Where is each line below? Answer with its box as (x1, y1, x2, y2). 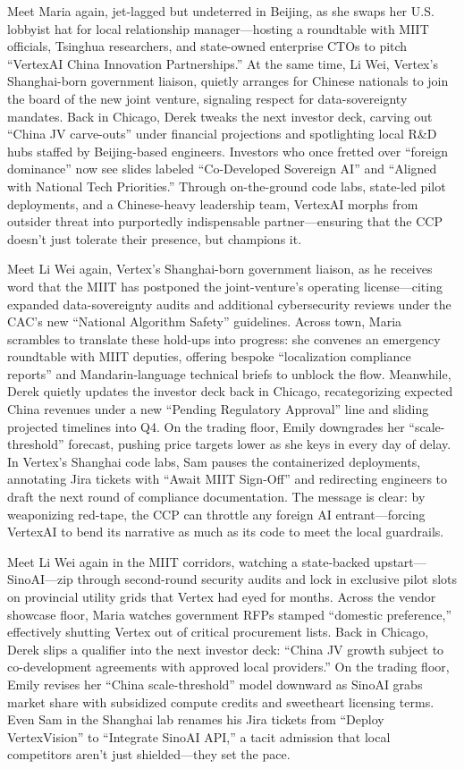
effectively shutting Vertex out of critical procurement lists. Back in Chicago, (7, 622, 429, 641)
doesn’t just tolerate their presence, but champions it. (7, 229, 302, 248)
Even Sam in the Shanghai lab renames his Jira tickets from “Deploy (7, 710, 384, 729)
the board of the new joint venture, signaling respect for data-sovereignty (7, 89, 408, 107)
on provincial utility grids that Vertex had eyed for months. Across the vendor (7, 587, 436, 605)
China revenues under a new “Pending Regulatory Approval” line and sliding (7, 400, 429, 418)
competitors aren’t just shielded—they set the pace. (7, 745, 291, 764)
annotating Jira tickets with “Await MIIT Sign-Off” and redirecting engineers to (7, 469, 448, 488)
